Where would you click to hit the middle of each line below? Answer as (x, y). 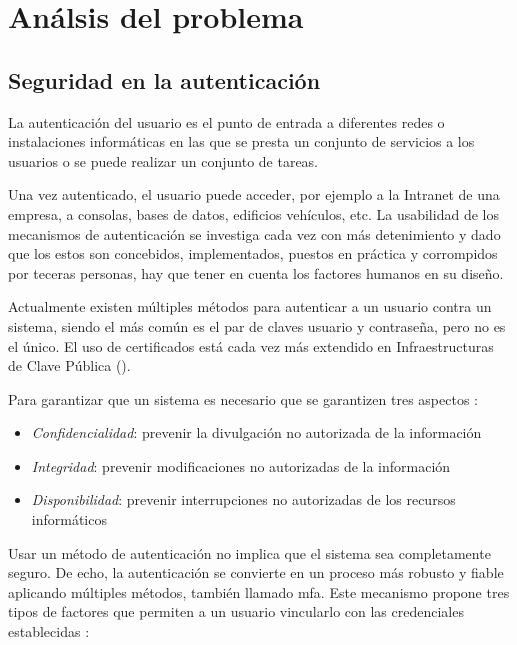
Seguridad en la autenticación (164, 79)
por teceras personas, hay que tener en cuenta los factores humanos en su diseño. (256, 272)
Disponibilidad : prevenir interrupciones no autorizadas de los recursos (243, 499)
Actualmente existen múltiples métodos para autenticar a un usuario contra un (250, 306)
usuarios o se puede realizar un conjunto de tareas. (163, 160)
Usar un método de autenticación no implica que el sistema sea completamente (249, 552)
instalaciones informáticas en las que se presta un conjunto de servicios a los (241, 141)
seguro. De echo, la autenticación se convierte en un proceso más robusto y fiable (256, 572)
